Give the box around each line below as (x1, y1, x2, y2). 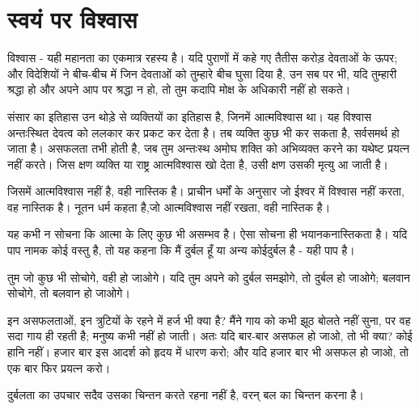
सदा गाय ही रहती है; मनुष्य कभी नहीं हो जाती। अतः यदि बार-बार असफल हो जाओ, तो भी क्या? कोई (7, 327, 413, 344)
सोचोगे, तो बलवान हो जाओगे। (7, 285, 130, 301)
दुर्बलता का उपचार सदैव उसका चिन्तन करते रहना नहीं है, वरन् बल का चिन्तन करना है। (7, 386, 364, 403)
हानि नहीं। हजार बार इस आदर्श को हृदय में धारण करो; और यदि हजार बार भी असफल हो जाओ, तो (7, 344, 409, 361)
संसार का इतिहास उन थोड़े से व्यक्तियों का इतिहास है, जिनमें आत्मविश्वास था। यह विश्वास (7, 108, 372, 124)
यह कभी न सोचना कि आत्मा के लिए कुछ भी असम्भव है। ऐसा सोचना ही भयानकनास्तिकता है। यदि (7, 226, 408, 242)
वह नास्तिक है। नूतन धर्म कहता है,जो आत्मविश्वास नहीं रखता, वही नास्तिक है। (7, 198, 331, 215)
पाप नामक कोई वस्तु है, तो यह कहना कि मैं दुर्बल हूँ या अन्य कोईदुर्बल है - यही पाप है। (7, 242, 355, 259)
